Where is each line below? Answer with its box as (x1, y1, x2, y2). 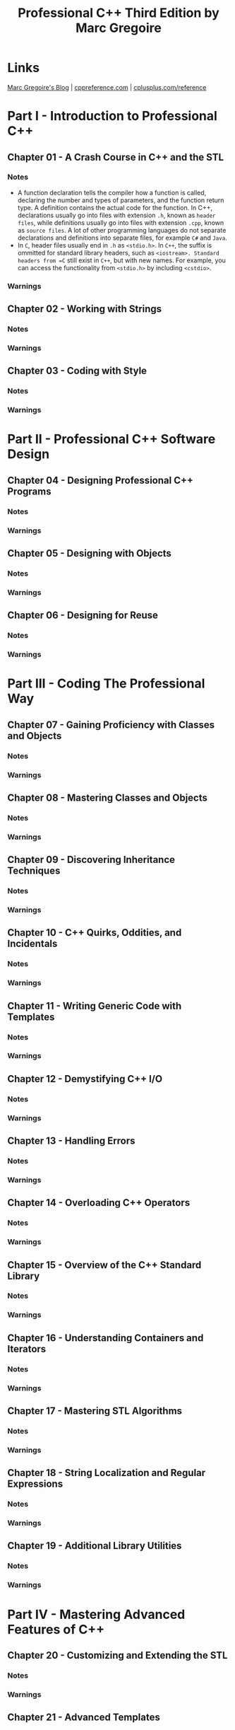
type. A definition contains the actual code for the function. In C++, (17, 203, 213, 211)
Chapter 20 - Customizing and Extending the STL (7, 1649, 228, 1661)
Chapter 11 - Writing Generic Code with (7, 999, 182, 1012)
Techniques (7, 865, 61, 877)
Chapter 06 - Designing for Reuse (7, 610, 159, 622)
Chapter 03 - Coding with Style (7, 365, 147, 377)
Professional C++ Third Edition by (17, 5, 220, 21)
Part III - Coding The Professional (7, 675, 205, 692)
